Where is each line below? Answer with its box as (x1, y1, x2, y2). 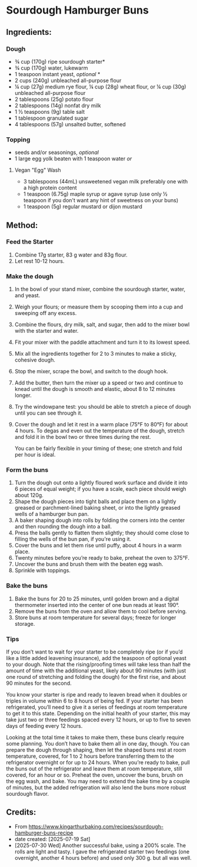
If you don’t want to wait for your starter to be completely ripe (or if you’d (6, 648, 183, 655)
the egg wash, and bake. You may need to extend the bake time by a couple (6, 778, 190, 785)
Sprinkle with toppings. (14, 567, 71, 574)
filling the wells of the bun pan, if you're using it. (14, 536, 132, 543)
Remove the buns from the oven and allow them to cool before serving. (14, 607, 187, 615)
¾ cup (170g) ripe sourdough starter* (14, 58, 105, 65)
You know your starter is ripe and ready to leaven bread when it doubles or (6, 691, 188, 698)
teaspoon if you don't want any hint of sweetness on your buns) (23, 197, 178, 204)
